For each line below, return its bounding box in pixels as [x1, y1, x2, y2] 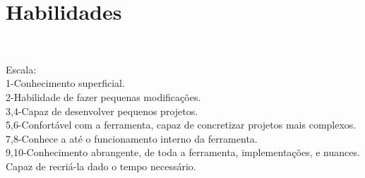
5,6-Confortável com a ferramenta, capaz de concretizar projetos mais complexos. [6, 117, 357, 132]
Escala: [6, 61, 37, 76]
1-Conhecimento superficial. [6, 76, 125, 90]
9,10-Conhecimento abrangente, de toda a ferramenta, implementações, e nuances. [6, 145, 360, 160]
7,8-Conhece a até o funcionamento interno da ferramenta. [6, 131, 258, 146]
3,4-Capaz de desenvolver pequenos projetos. [6, 103, 198, 118]
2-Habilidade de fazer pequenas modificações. [6, 89, 201, 104]
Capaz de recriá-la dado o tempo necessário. [6, 158, 196, 173]
